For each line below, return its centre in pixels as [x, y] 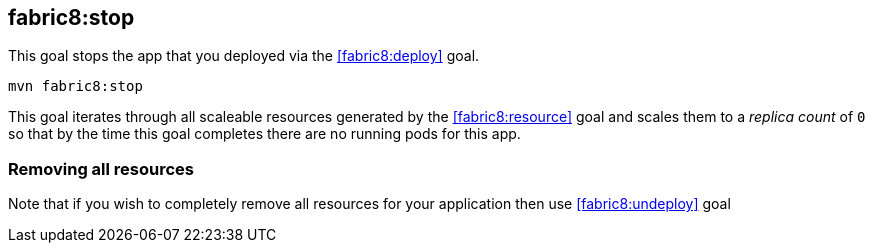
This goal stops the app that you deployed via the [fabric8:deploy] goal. [244, 56]
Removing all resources [101, 168]
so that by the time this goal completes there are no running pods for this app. [264, 134]
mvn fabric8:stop [75, 86]
